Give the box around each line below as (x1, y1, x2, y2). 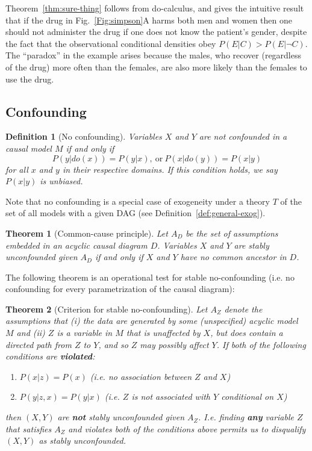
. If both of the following (216, 338, 306, 350)
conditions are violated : (5, 350, 95, 362)
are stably (234, 238, 269, 251)
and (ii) (16, 326, 45, 339)
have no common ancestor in (180, 250, 287, 263)
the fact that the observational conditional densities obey (5, 37, 216, 49)
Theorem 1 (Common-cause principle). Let (5, 226, 168, 239)
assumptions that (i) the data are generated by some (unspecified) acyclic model (5, 314, 298, 327)
